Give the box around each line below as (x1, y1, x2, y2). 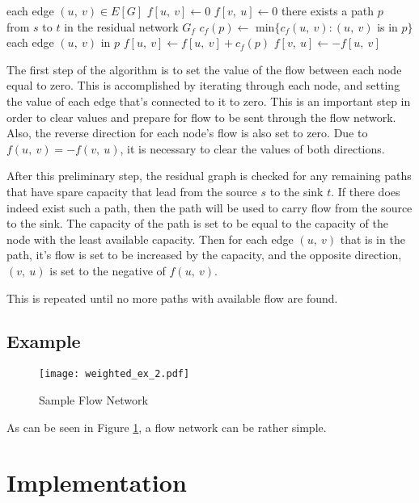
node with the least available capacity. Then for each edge (6, 230, 294, 247)
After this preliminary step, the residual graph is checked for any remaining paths (6, 167, 412, 184)
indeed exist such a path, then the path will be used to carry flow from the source (6, 199, 413, 216)
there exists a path (281, 2, 375, 19)
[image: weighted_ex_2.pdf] (39, 368, 190, 380)
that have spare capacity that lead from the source (6, 182, 257, 199)
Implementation (6, 466, 187, 499)
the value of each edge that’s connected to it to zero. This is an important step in (6, 92, 411, 109)
